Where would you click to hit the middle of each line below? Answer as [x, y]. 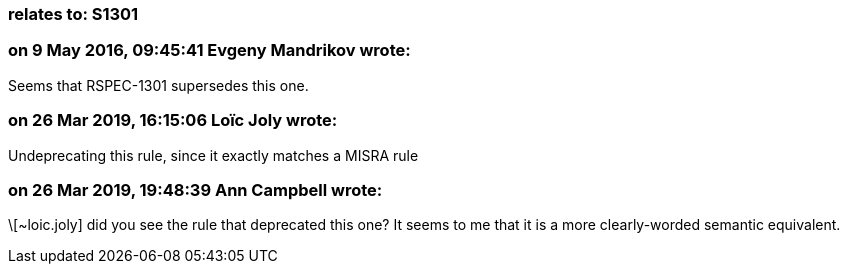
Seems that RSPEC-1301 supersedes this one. [158, 85]
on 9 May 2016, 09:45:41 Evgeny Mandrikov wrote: [209, 50]
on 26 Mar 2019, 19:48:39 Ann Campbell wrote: [195, 189]
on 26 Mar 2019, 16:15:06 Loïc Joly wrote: [173, 120]
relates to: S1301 [73, 14]
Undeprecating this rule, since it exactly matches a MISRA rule [213, 155]
